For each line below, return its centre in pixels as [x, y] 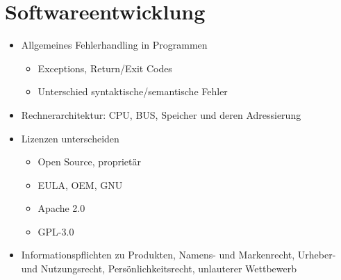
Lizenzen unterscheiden [70, 138]
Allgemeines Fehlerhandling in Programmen [114, 45]
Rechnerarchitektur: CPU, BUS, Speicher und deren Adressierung [161, 114]
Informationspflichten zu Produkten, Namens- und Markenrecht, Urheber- [178, 255]
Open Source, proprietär [89, 162]
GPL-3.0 [56, 231]
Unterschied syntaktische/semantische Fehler [133, 91]
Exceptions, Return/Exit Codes [105, 68]
